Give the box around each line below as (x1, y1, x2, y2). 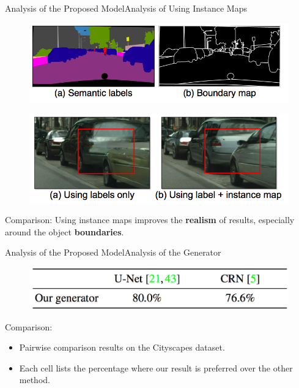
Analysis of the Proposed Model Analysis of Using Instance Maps (5, 2, 247, 14)
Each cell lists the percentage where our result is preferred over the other (19, 361, 293, 374)
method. (19, 373, 50, 386)
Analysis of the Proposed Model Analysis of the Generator (5, 246, 221, 259)
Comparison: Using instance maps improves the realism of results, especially (5, 213, 295, 226)
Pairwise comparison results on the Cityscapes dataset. (19, 341, 225, 354)
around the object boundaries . (5, 225, 124, 238)
